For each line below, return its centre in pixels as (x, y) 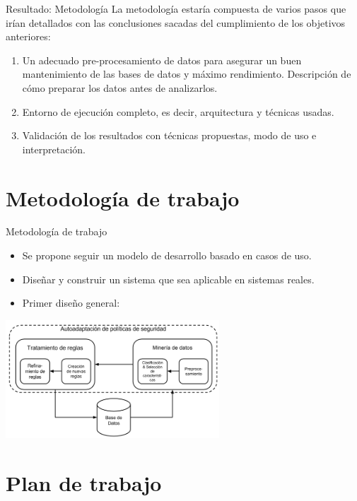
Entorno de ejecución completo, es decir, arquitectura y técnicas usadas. (178, 111)
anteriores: (28, 36)
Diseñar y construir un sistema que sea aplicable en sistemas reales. (168, 279)
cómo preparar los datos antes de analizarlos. (120, 87)
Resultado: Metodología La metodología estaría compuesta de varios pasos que (176, 8)
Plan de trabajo (84, 482)
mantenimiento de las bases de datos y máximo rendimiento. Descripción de (187, 74)
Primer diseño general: (71, 303)
